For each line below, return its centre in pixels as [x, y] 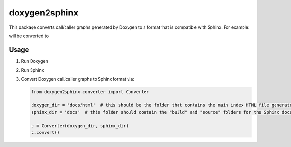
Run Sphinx [32, 70]
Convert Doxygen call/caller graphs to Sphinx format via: [78, 79]
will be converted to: [29, 36]
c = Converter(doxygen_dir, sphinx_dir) [80, 125]
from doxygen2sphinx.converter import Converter [90, 92]
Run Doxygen [34, 61]
